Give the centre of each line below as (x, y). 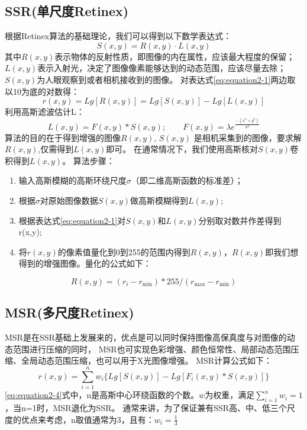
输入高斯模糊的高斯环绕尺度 (72, 180)
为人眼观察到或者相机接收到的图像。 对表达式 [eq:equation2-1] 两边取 (166, 79)
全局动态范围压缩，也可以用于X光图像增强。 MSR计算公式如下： (147, 360)
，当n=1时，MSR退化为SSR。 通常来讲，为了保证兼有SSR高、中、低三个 (146, 407)
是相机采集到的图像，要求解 (248, 137)
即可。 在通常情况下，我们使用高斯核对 (182, 149)
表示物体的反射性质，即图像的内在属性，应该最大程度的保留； (175, 56)
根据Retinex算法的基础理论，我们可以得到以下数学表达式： (118, 36)
